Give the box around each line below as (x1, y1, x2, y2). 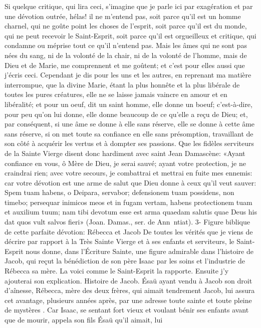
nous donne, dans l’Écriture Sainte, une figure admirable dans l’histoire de (26, 245, 253, 256)
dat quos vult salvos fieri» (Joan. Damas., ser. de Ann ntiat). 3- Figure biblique (5, 216, 250, 227)
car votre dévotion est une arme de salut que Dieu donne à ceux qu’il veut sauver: (5, 177, 256, 187)
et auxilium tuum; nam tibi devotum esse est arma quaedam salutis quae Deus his (5, 206, 257, 217)
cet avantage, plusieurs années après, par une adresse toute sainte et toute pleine (5, 294, 252, 305)
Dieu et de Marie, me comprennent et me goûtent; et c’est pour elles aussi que (5, 59, 245, 70)
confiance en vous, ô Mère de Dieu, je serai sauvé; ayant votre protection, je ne (5, 157, 246, 168)
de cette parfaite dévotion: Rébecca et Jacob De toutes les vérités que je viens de (5, 226, 253, 236)
